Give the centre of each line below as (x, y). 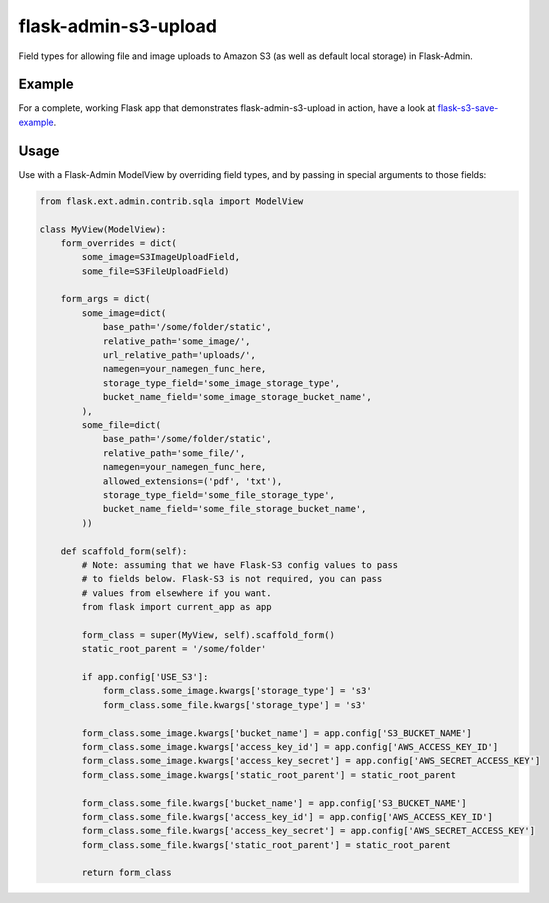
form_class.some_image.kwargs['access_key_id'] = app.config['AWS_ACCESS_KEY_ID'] (290, 746)
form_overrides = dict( (118, 243)
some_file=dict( (121, 424)
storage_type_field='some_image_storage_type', (221, 383)
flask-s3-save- (468, 108)
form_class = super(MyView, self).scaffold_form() (208, 634)
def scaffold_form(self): (124, 551)
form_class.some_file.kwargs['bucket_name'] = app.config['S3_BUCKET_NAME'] (274, 803)
